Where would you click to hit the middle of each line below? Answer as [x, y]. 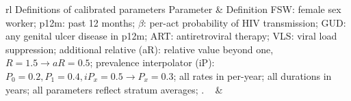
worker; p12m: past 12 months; [70, 22]
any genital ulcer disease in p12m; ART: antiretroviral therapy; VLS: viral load [171, 36]
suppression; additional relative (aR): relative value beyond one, [140, 49]
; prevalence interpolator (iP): [152, 62]
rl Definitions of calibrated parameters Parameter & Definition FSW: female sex [173, 9]
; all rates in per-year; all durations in [252, 75]
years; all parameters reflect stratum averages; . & [114, 89]
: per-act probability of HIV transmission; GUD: [245, 22]
